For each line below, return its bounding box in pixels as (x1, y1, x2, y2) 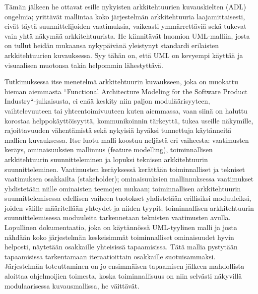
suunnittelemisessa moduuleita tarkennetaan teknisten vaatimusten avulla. (4, 212, 231, 223)
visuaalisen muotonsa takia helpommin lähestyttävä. (4, 59, 163, 70)
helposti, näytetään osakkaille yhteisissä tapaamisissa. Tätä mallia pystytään (4, 241, 238, 252)
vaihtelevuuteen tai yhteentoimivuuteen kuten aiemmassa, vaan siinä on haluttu (4, 105, 248, 116)
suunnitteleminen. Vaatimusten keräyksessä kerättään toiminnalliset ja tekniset (4, 164, 245, 174)
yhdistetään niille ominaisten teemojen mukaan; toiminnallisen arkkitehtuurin (4, 183, 241, 193)
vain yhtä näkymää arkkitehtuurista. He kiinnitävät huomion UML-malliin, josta (4, 30, 250, 41)
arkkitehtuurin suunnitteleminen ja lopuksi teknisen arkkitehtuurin (4, 154, 208, 164)
